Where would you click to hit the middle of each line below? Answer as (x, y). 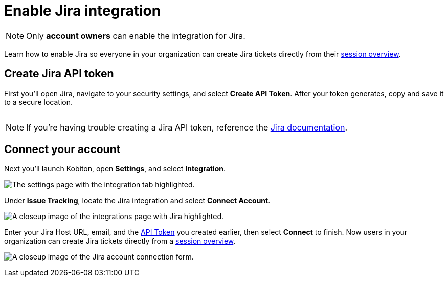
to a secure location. (38, 102)
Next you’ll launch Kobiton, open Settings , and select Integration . (115, 169)
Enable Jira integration (83, 11)
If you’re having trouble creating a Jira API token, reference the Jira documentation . (187, 127)
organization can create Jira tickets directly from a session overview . (120, 241)
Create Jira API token (59, 74)
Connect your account (62, 149)
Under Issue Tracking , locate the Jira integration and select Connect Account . (137, 201)
